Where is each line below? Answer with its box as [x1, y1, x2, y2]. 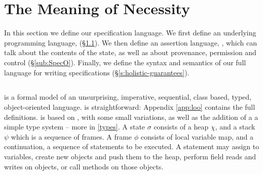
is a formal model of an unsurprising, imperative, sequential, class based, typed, [4, 92, 251, 102]
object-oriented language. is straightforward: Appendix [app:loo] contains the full [4, 102, 255, 112]
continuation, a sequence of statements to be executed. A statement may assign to [4, 141, 259, 152]
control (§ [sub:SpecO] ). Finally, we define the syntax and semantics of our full [4, 57, 246, 67]
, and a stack [215, 121, 255, 132]
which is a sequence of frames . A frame [11, 131, 132, 142]
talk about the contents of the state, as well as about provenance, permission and [4, 47, 256, 58]
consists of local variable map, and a [140, 131, 254, 142]
